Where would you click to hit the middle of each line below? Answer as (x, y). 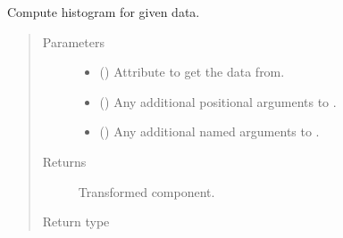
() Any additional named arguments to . (209, 131)
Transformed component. (146, 191)
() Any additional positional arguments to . (218, 101)
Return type (76, 222)
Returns (64, 161)
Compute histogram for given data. (104, 12)
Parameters (73, 41)
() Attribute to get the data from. (192, 72)
